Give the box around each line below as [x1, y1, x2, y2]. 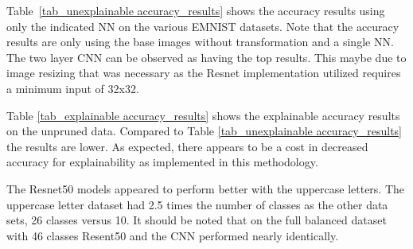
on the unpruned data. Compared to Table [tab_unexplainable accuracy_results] [6, 123, 402, 139]
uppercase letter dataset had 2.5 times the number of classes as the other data [6, 196, 388, 212]
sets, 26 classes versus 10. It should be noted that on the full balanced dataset [6, 212, 387, 228]
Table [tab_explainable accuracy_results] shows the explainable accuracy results [6, 107, 400, 123]
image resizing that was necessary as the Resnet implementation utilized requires [6, 64, 401, 81]
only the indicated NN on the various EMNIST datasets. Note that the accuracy [6, 18, 399, 34]
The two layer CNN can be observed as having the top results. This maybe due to [6, 49, 407, 65]
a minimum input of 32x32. [6, 80, 139, 96]
